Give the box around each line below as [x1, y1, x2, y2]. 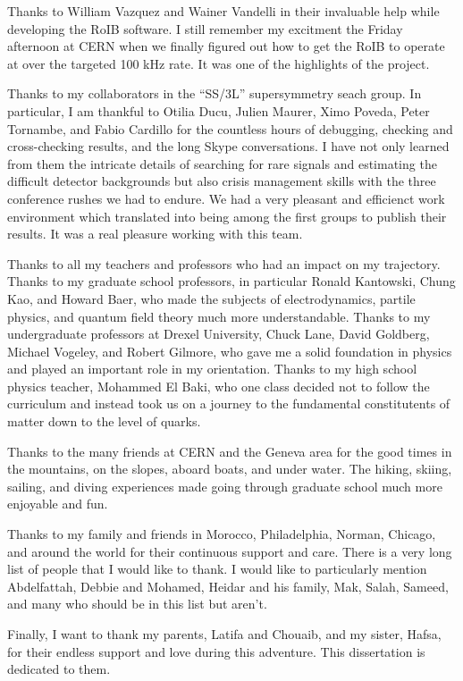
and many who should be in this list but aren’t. [7, 594, 267, 613]
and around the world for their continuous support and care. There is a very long [7, 542, 452, 560]
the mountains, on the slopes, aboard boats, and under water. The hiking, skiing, [7, 459, 452, 478]
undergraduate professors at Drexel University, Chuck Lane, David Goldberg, [7, 324, 430, 343]
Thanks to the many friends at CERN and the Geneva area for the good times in [7, 441, 452, 460]
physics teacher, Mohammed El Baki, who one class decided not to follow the [7, 376, 430, 395]
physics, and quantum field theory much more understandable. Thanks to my [7, 307, 431, 325]
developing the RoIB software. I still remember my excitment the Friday [7, 19, 403, 38]
